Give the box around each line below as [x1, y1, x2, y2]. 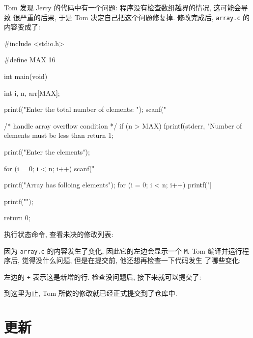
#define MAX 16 [4, 54, 56, 65]
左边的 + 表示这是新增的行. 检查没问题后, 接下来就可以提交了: [4, 271, 201, 282]
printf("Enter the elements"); [4, 147, 90, 156]
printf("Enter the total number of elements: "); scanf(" [4, 104, 167, 114]
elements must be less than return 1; [4, 130, 114, 140]
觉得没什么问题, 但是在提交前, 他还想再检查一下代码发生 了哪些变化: [22, 255, 241, 265]
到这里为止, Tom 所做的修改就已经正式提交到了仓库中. [4, 288, 177, 298]
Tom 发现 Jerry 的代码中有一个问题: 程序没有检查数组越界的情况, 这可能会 [4, 2, 241, 12]
